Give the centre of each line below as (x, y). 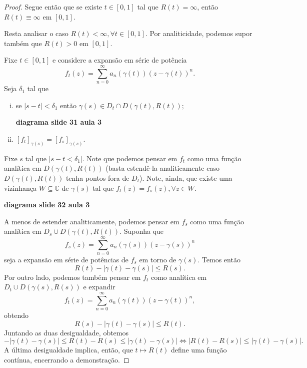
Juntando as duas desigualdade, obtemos (66, 332)
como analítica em (179, 277)
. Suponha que (142, 231)
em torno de (158, 260)
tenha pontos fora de (97, 177)
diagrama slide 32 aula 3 (47, 205)
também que (23, 43)
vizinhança (20, 188)
